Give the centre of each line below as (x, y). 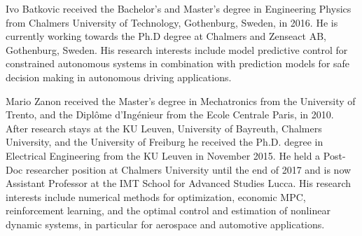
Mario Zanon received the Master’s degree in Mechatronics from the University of (181, 100)
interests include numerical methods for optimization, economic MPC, (156, 196)
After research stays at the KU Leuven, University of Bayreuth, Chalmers (164, 128)
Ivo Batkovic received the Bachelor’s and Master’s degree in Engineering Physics (179, 8)
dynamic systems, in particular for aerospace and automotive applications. (165, 224)
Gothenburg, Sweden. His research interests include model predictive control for (177, 49)
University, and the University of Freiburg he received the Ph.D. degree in (165, 142)
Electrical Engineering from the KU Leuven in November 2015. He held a (163, 155)
